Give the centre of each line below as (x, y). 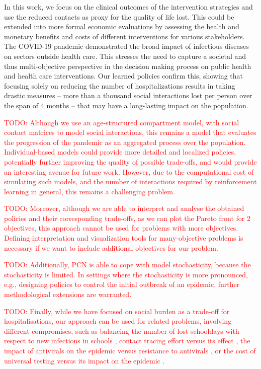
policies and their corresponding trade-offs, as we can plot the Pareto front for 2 (127, 218)
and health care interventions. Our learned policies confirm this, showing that (123, 76)
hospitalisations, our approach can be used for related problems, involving (118, 321)
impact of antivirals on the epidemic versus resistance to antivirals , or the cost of (130, 350)
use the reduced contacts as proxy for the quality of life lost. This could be (119, 16)
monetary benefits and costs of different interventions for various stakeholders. (124, 36)
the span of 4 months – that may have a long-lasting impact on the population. (126, 105)
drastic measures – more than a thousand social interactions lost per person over (128, 95)
